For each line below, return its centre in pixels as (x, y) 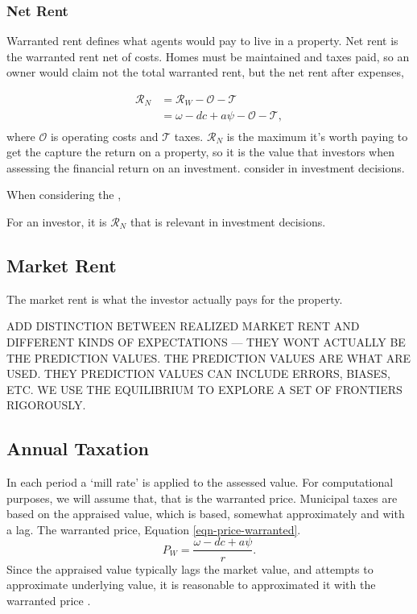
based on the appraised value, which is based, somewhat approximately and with (206, 514)
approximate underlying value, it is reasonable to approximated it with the (191, 585)
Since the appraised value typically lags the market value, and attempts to (190, 568)
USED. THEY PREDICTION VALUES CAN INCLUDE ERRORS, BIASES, (198, 373)
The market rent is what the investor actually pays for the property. (175, 299)
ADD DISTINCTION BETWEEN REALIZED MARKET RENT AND (183, 326)
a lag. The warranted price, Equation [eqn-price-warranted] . (154, 529)
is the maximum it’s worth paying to (317, 136)
